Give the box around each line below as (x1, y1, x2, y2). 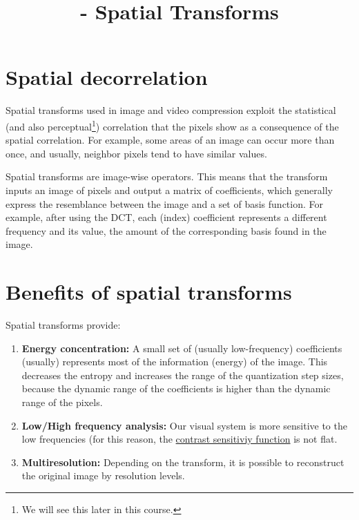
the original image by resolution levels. (21, 468, 185, 483)
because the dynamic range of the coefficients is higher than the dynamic (21, 381, 331, 396)
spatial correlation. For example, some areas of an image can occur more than (6, 133, 335, 147)
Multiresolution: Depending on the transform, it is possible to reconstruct (21, 454, 345, 469)
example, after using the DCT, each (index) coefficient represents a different (6, 210, 327, 224)
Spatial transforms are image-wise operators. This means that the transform (6, 169, 328, 184)
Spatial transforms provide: (6, 318, 121, 332)
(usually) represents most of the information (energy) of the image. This (21, 354, 328, 369)
